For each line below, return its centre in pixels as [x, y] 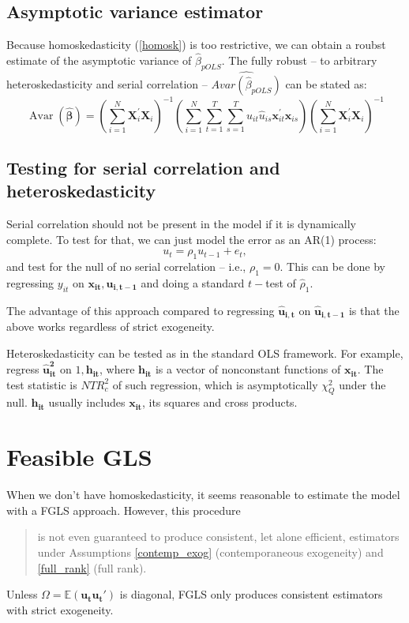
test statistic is [42, 384]
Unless [22, 594]
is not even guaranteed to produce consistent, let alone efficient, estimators [218, 537]
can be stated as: [326, 84]
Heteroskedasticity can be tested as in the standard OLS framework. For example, [205, 353]
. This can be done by [332, 266]
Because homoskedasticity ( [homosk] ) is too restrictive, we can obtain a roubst [196, 45]
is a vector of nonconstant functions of [248, 369]
